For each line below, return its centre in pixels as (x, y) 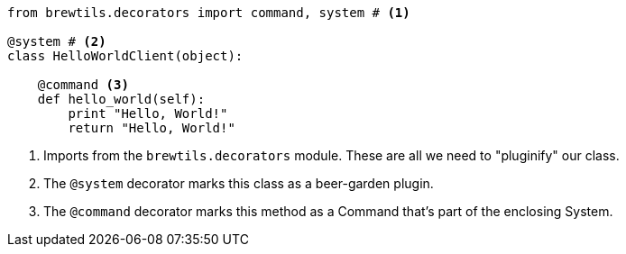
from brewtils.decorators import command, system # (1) (209, 13)
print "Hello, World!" (148, 113)
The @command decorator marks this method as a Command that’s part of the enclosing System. (328, 211)
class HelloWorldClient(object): (125, 56)
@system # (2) (57, 41)
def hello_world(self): (121, 99)
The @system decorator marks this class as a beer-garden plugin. (239, 183)
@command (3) (83, 85)
